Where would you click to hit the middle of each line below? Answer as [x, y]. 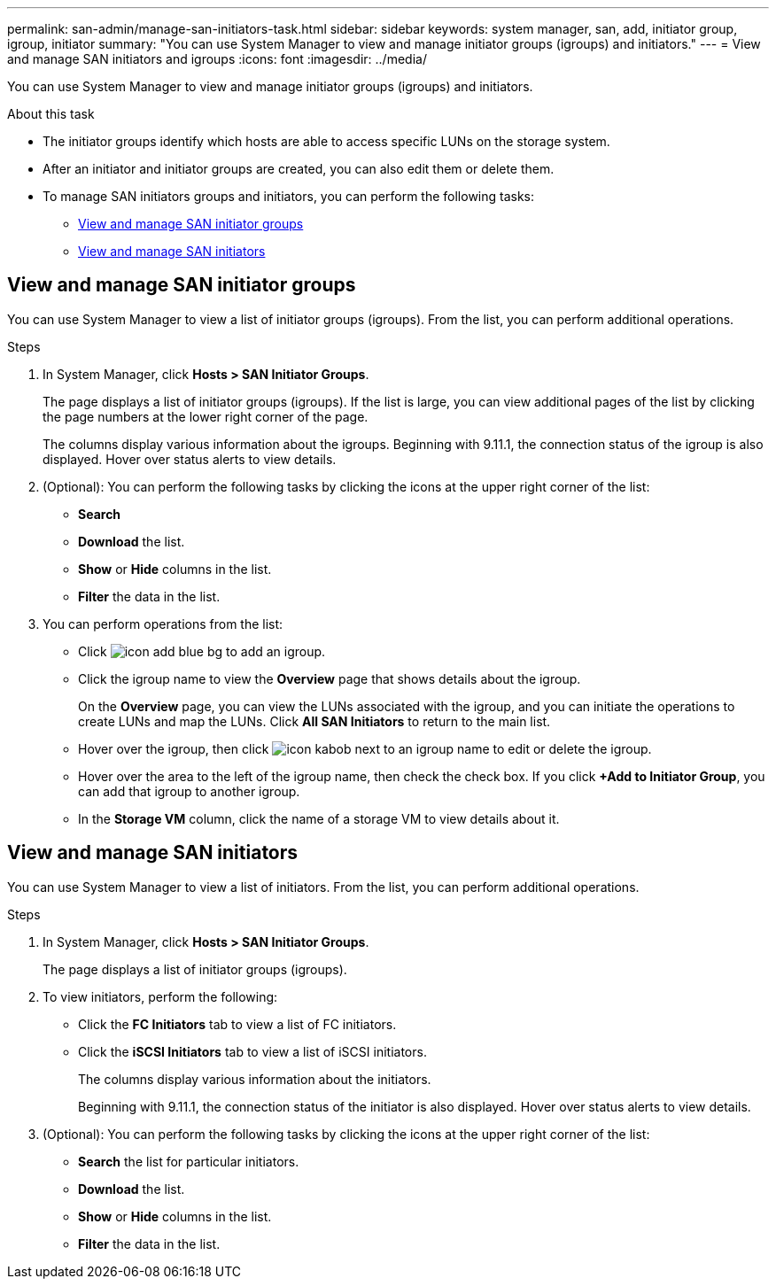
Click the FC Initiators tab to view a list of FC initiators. [237, 1024]
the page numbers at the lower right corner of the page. [206, 416]
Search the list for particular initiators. [189, 1161]
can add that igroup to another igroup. [189, 791]
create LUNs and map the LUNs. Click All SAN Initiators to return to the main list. [314, 721]
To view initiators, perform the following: [160, 996]
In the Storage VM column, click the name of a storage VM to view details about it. [319, 818]
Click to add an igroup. [202, 651]
